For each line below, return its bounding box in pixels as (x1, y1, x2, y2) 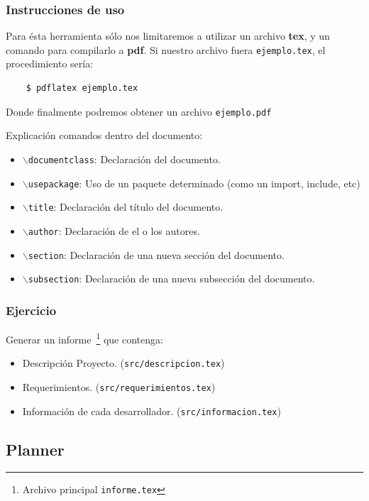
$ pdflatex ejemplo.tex (26, 83, 138, 94)
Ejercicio (6, 301, 57, 319)
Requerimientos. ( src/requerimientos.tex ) (22, 379, 216, 394)
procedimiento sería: (6, 56, 94, 71)
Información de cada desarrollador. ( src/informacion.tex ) (22, 403, 281, 418)
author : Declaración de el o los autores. (28, 223, 200, 238)
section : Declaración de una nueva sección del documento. (28, 247, 285, 262)
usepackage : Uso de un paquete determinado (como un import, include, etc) (28, 175, 360, 190)
